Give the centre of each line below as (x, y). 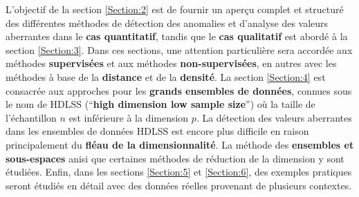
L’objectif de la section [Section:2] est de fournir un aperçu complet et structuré (175, 9)
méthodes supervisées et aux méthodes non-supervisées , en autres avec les (171, 63)
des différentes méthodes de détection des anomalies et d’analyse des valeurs (167, 22)
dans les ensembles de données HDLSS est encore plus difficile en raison (157, 131)
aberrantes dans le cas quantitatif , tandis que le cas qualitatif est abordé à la (177, 36)
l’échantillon (31, 117)
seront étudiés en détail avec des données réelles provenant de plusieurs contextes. (179, 185)
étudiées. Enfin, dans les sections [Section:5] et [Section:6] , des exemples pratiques (179, 172)
